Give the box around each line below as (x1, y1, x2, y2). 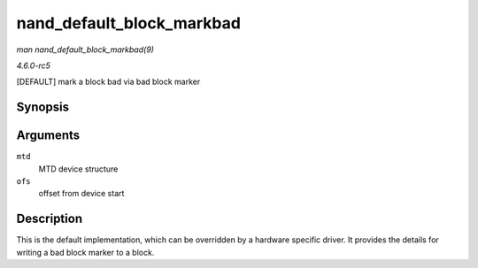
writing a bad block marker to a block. (16, 247, 155, 257)
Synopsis (16, 100, 70, 115)
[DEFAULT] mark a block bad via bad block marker (16, 76, 201, 88)
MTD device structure (38, 164, 119, 174)
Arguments (16, 128, 81, 143)
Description (16, 211, 83, 226)
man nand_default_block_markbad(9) (16, 44, 155, 55)
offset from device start (38, 188, 125, 199)
